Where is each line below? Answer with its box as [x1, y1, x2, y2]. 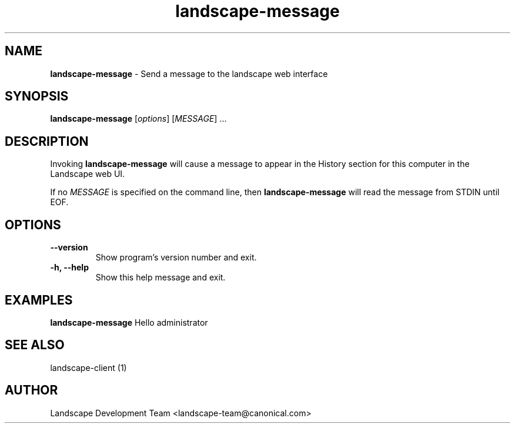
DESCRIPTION [5, 133, 89, 149]
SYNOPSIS [5, 89, 69, 104]
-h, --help [50, 262, 89, 273]
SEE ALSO [5, 337, 65, 353]
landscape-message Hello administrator [50, 317, 208, 327]
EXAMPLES [5, 292, 73, 307]
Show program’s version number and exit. [95, 252, 257, 263]
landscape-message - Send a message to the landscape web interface [50, 68, 328, 79]
